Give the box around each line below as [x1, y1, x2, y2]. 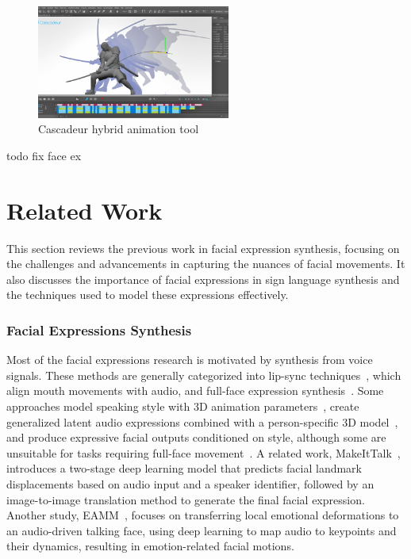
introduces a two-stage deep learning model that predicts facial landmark [6, 460, 362, 477]
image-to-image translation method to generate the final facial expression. [6, 491, 365, 507]
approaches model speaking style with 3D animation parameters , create [6, 398, 359, 415]
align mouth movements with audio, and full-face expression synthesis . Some [6, 382, 384, 399]
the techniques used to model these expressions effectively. [6, 286, 289, 303]
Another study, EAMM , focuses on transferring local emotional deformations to [6, 507, 399, 523]
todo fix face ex [6, 147, 82, 163]
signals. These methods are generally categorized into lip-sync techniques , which [6, 366, 401, 383]
